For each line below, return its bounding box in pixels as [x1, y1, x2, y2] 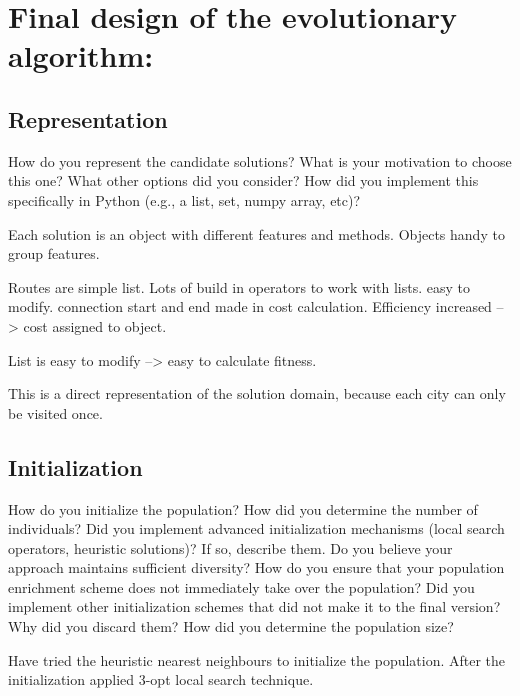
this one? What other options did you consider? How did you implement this [8, 170, 479, 191]
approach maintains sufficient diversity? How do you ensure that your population [8, 557, 505, 578]
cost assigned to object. [23, 315, 167, 336]
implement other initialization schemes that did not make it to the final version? [8, 596, 501, 617]
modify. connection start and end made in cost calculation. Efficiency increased [8, 296, 492, 317]
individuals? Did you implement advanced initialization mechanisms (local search [8, 518, 505, 539]
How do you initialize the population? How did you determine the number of [8, 498, 478, 519]
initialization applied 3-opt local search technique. [8, 669, 314, 690]
